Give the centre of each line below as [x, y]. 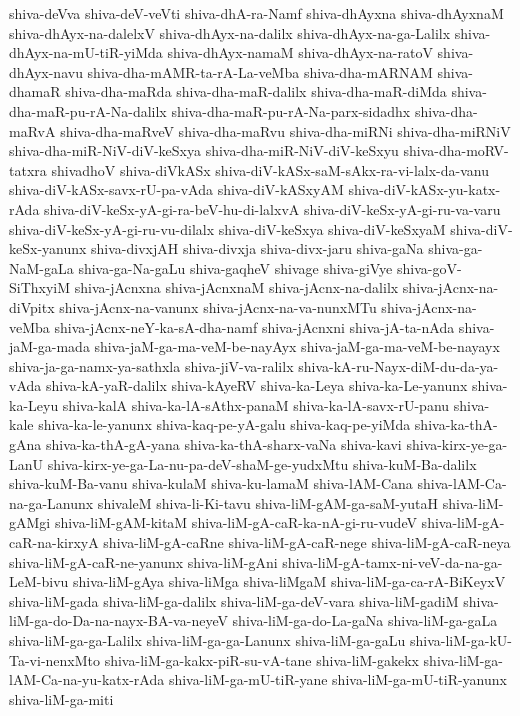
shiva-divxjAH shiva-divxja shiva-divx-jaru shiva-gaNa [257, 248]
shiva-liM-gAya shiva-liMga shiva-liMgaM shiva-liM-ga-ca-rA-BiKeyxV [289, 581]
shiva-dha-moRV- [456, 150]
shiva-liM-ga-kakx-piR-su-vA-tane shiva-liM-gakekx [261, 659]
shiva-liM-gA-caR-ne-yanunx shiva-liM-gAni [143, 561]
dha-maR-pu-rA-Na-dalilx [88, 110]
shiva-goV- [429, 267]
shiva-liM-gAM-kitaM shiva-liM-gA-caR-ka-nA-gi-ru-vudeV [235, 522]
